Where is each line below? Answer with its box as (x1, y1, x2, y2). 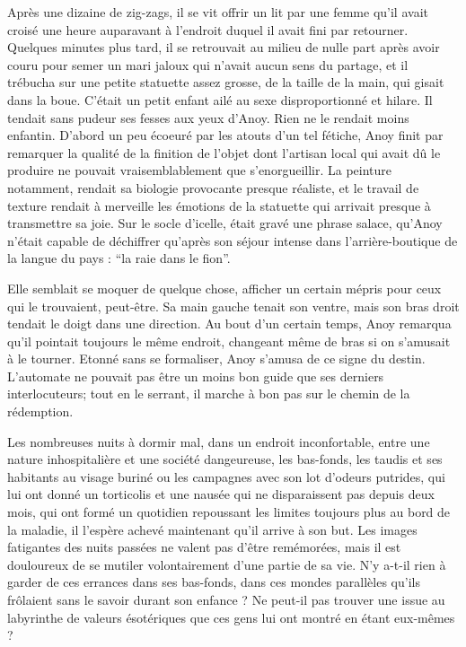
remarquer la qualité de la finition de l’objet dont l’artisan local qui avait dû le (7, 143, 441, 162)
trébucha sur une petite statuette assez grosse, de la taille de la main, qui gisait (7, 73, 444, 92)
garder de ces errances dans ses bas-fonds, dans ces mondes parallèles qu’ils (7, 573, 420, 591)
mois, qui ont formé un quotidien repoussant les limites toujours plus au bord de (7, 503, 451, 521)
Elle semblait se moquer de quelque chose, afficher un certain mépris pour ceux (7, 278, 442, 297)
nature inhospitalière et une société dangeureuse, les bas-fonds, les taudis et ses (7, 450, 443, 468)
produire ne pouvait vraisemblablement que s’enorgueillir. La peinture (7, 161, 392, 179)
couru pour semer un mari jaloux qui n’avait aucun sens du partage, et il (7, 55, 409, 74)
